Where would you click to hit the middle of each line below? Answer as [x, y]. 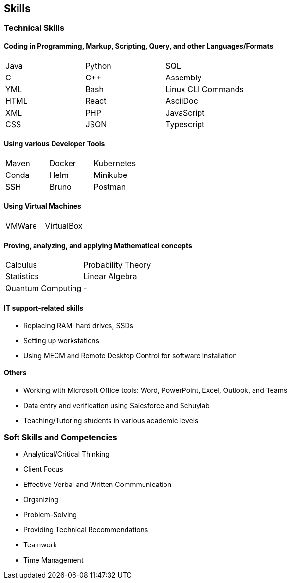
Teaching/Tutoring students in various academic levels [111, 420]
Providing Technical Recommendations [86, 530]
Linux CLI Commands [205, 89]
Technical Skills [34, 28]
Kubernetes [115, 163]
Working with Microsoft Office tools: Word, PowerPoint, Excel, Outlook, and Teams [155, 390]
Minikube [110, 175]
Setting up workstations [61, 340]
